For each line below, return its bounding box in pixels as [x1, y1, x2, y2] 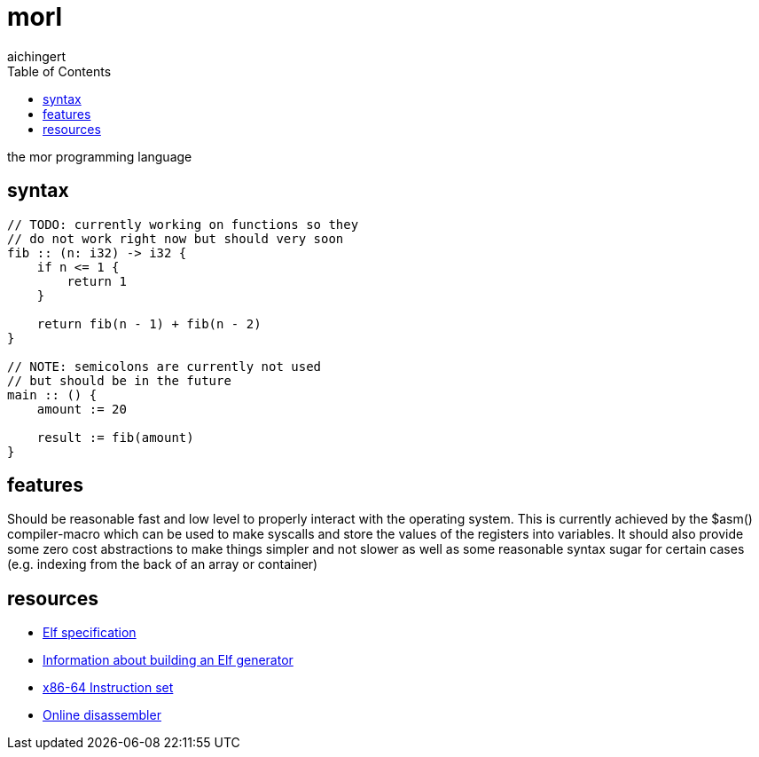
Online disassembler [43, 707, 161, 723]
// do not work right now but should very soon [7, 231, 344, 246]
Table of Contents [7, 63, 112, 79]
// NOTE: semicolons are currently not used [7, 359, 322, 374]
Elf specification [43, 625, 137, 641]
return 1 [67, 273, 127, 288]
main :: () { [7, 387, 98, 402]
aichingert [7, 48, 67, 64]
